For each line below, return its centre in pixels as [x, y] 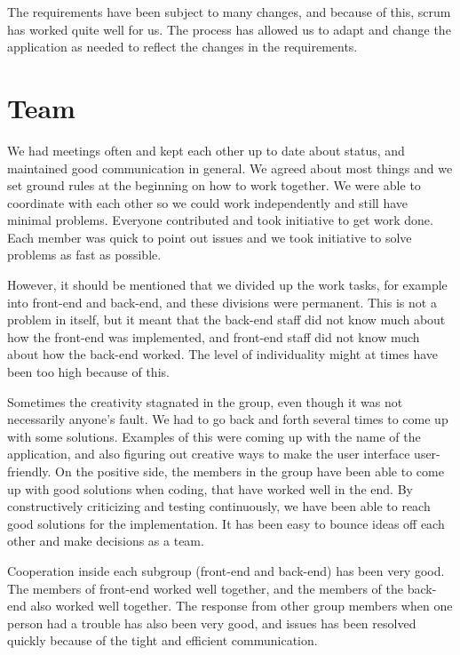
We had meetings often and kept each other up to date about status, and [206, 150]
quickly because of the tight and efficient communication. [163, 640]
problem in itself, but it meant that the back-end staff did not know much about [226, 320]
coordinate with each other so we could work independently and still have [207, 202]
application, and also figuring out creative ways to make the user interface [209, 454]
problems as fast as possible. [84, 255]
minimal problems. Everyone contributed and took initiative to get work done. [220, 220]
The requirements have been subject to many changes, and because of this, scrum [229, 12]
